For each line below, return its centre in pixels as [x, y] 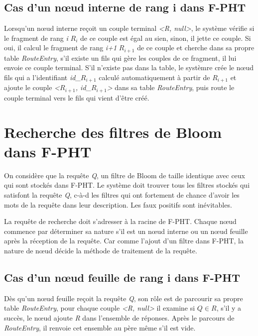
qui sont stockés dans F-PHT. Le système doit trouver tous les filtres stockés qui [127, 185]
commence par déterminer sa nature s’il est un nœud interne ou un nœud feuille [126, 231]
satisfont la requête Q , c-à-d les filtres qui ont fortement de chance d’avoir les [122, 195]
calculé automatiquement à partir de [154, 77]
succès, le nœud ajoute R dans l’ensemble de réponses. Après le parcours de [119, 317]
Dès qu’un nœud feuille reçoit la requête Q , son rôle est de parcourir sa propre [124, 298]
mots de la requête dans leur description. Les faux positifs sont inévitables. [118, 204]
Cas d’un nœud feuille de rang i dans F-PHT [122, 277]
